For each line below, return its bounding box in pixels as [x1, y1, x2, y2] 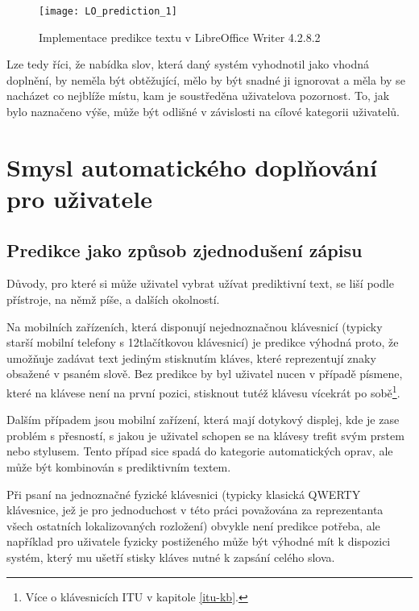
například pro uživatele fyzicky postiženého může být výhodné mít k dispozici [6, 533, 391, 550]
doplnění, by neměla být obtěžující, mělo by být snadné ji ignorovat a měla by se [6, 71, 405, 88]
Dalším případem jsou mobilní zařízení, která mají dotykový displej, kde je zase [6, 411, 400, 428]
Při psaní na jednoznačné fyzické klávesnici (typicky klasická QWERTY [6, 485, 361, 502]
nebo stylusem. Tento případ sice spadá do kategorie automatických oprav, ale [6, 443, 393, 459]
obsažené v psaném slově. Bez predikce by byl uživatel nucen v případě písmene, [6, 365, 403, 382]
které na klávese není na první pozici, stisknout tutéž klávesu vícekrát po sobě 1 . [6, 381, 400, 401]
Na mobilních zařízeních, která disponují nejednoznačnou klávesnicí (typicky [6, 318, 383, 335]
